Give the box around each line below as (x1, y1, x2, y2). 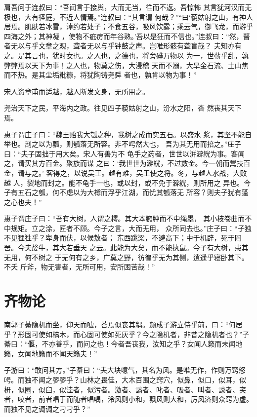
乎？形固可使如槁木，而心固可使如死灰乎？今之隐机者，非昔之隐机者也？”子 (4, 329, 250, 339)
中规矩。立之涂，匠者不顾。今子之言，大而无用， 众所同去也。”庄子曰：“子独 (4, 223, 252, 233)
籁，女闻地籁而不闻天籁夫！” (4, 348, 97, 358)
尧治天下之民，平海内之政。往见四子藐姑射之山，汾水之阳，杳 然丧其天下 (4, 103, 242, 113)
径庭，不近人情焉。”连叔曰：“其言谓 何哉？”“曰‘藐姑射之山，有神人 (38, 11, 253, 22)
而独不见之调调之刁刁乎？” (4, 403, 90, 414)
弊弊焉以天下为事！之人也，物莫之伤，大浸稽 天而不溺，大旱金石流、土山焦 (4, 60, 249, 70)
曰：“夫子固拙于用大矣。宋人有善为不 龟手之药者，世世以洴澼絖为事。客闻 (4, 148, 245, 158)
